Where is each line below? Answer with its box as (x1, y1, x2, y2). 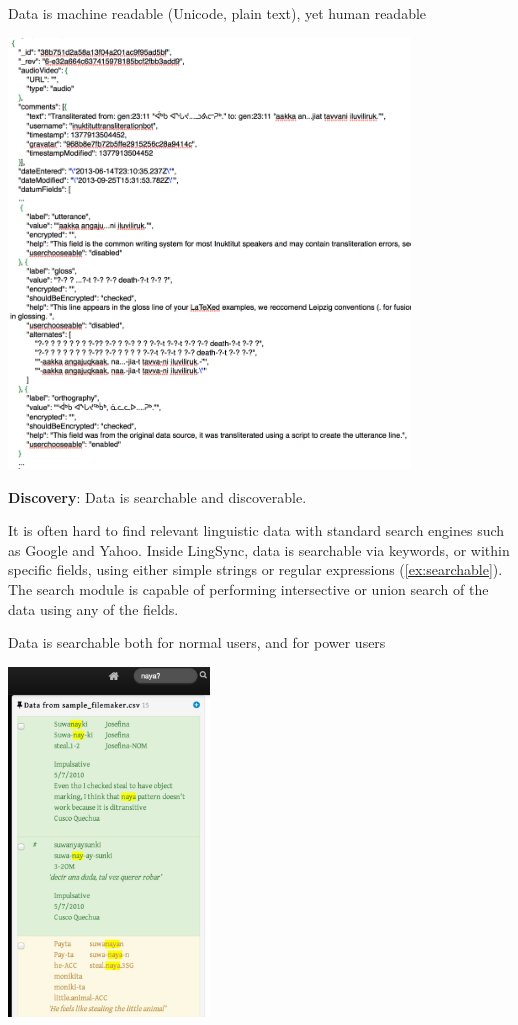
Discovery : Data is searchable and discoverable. (8, 486, 307, 507)
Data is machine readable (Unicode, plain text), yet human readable (8, 3, 427, 23)
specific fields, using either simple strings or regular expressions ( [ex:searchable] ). (8, 559, 503, 580)
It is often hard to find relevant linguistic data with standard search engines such (8, 520, 505, 541)
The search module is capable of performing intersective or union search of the (8, 578, 489, 599)
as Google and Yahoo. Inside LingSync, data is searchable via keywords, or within (8, 539, 510, 560)
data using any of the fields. (8, 598, 179, 619)
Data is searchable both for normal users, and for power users (8, 632, 386, 653)
